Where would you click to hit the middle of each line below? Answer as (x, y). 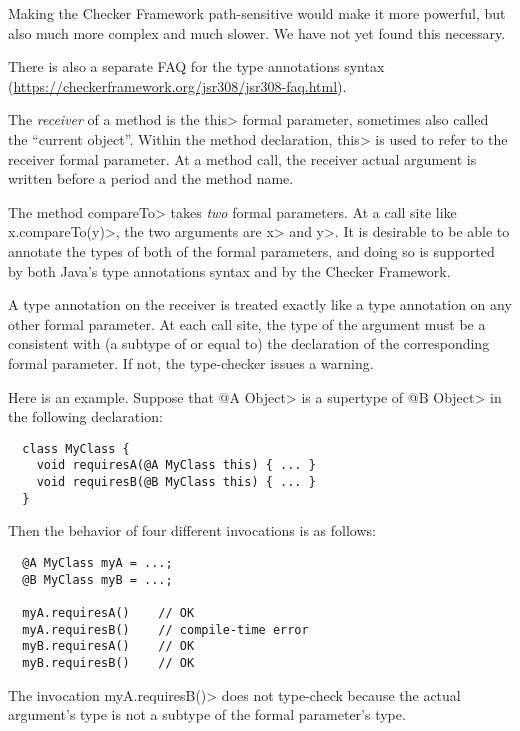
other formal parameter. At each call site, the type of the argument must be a (247, 323)
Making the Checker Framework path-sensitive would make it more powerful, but (257, 13)
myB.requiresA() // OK (108, 646)
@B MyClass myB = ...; (97, 579)
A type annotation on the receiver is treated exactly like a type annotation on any (260, 304)
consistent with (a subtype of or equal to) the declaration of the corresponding (249, 343)
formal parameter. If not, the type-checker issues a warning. (191, 362)
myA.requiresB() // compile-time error (165, 629)
